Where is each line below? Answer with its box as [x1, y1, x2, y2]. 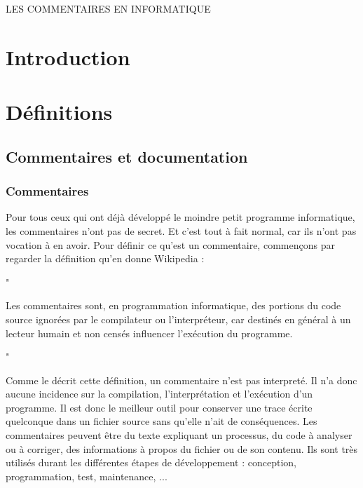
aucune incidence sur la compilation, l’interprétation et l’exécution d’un [6, 386, 313, 401]
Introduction [6, 42, 130, 71]
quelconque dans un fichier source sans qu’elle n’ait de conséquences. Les [6, 414, 317, 428]
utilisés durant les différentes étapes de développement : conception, [6, 455, 296, 470]
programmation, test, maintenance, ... [6, 468, 167, 483]
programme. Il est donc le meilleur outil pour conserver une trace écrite [6, 400, 313, 414]
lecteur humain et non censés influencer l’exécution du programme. [6, 325, 293, 340]
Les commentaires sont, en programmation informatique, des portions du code [6, 298, 341, 313]
